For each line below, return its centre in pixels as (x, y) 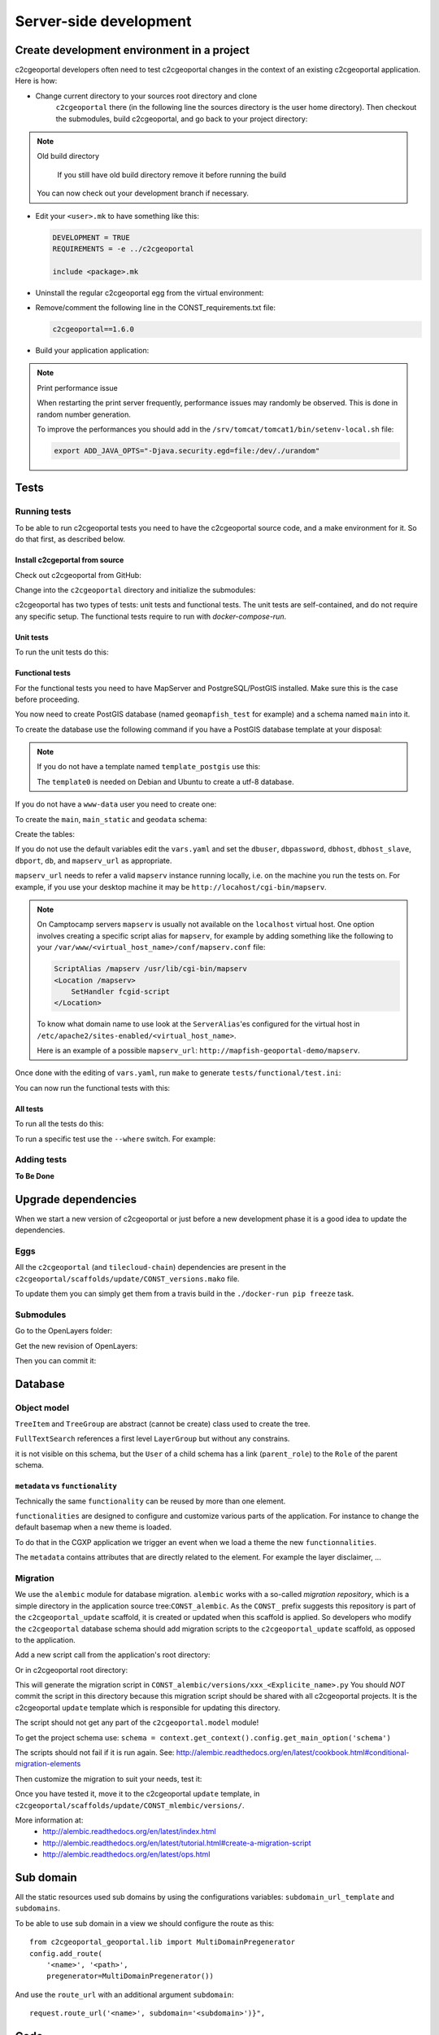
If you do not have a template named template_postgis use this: (149, 767)
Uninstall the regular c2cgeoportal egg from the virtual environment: (150, 292)
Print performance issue (77, 387)
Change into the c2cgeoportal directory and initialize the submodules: (135, 589)
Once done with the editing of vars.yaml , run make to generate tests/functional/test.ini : (178, 1073)
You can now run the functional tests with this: (93, 1088)
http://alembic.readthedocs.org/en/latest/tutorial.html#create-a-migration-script (177, 1843)
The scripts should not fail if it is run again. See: (95, 1753)
